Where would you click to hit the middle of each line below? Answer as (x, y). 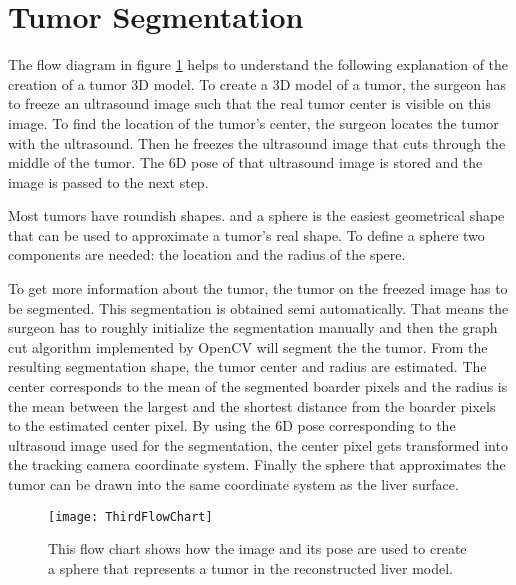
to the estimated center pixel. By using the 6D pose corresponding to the (232, 425)
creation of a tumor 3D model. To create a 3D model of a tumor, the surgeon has (257, 83)
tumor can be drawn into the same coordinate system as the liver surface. (233, 484)
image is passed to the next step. (108, 181)
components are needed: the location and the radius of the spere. (207, 254)
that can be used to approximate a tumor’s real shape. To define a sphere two (246, 234)
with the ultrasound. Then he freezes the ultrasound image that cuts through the (257, 142)
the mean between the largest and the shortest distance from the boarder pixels (252, 405)
